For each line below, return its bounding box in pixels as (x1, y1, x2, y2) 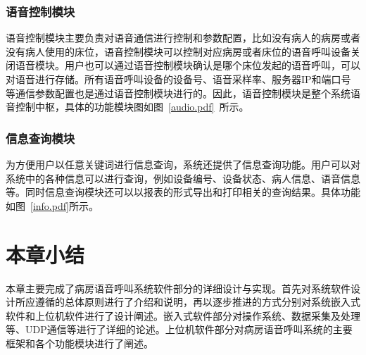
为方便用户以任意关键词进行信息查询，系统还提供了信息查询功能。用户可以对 (6, 157, 360, 171)
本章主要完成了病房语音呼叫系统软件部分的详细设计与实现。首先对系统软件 (6, 280, 351, 295)
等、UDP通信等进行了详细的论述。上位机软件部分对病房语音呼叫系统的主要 (6, 322, 353, 337)
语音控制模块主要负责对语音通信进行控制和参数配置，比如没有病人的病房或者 (6, 30, 360, 45)
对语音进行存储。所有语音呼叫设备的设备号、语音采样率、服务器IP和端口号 (6, 72, 351, 86)
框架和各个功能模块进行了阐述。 (6, 335, 153, 350)
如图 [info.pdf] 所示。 (6, 198, 99, 213)
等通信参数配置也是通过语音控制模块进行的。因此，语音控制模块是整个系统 (6, 85, 351, 100)
